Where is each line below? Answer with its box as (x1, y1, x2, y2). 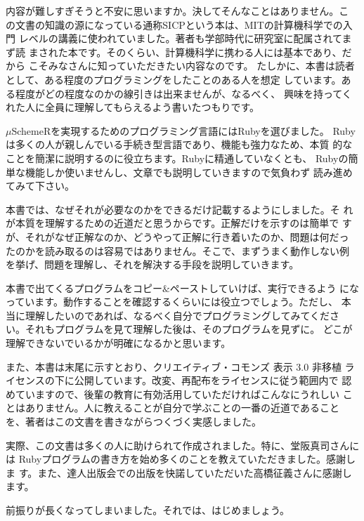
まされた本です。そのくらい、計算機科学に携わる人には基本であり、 (28, 44, 342, 59)
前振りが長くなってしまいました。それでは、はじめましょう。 (6, 503, 290, 517)
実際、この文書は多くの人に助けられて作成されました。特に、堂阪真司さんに (6, 437, 360, 452)
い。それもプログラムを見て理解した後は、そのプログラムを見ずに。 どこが (6, 322, 353, 336)
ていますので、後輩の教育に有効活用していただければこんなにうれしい (15, 386, 340, 401)
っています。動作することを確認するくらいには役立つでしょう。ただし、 (6, 294, 339, 309)
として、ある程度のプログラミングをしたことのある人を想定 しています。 (6, 72, 342, 86)
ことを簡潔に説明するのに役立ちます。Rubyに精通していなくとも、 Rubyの (6, 150, 349, 165)
